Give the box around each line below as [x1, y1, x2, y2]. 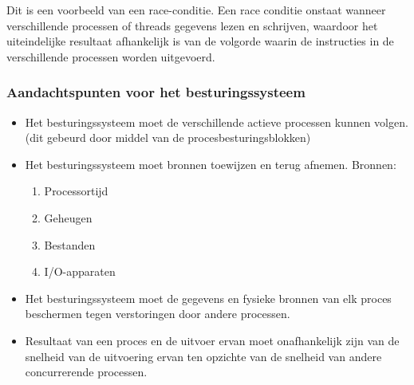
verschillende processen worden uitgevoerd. [6, 48, 215, 65]
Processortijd [44, 183, 108, 199]
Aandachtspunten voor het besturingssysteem [6, 82, 306, 102]
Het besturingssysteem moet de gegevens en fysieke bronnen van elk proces [25, 289, 392, 306]
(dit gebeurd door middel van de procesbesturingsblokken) [25, 129, 311, 146]
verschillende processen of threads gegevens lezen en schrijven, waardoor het [6, 17, 378, 33]
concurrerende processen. [25, 363, 148, 380]
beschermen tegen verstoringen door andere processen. [25, 305, 290, 322]
